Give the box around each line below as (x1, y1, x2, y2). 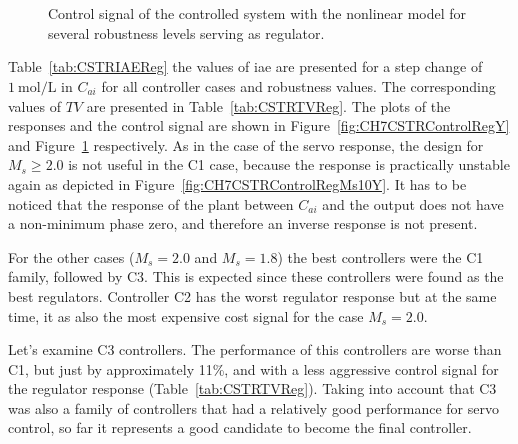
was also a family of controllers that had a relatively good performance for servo (8, 397, 499, 418)
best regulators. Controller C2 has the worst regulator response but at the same (8, 285, 497, 306)
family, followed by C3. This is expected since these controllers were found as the (8, 266, 504, 287)
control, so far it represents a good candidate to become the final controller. (8, 417, 472, 438)
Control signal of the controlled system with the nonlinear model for (48, 3, 467, 24)
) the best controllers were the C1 (277, 246, 484, 267)
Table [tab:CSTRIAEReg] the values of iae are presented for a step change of (8, 56, 483, 77)
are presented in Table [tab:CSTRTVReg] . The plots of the (86, 95, 451, 116)
